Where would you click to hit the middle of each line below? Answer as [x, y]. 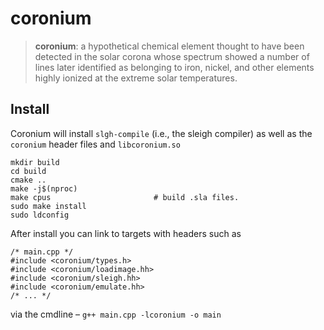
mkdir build [35, 162]
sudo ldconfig [40, 215]
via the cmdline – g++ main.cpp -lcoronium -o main [116, 314]
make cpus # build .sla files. [125, 197]
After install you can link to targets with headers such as [126, 233]
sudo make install [48, 206]
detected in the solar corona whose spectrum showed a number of [172, 56]
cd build [28, 171]
